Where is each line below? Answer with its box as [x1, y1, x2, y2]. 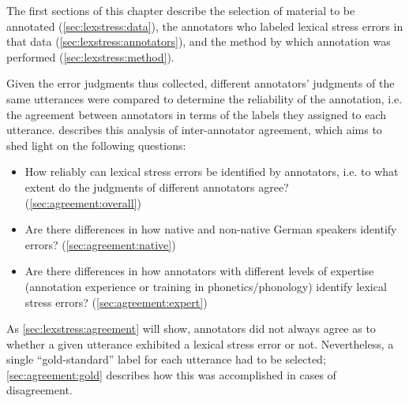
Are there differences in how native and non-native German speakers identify [24, 221, 397, 237]
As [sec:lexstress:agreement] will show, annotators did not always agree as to [6, 320, 376, 337]
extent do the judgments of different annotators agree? [24, 178, 289, 195]
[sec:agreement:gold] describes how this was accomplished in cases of [6, 366, 336, 382]
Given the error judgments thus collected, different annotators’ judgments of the [6, 75, 395, 91]
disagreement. [6, 382, 73, 398]
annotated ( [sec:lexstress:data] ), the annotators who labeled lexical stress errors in [6, 17, 403, 34]
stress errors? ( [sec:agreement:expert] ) [24, 293, 208, 310]
